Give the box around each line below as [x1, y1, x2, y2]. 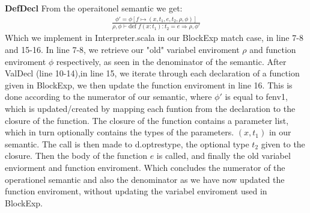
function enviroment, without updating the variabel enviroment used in [5, 185, 267, 197]
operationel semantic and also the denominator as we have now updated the [5, 173, 285, 185]
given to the [261, 137, 305, 150]
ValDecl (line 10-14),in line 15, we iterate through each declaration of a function [5, 67, 300, 79]
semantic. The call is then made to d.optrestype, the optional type [5, 137, 249, 150]
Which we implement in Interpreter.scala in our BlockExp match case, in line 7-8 [5, 31, 303, 44]
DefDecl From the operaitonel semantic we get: [5, 2, 183, 14]
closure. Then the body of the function [5, 149, 147, 162]
